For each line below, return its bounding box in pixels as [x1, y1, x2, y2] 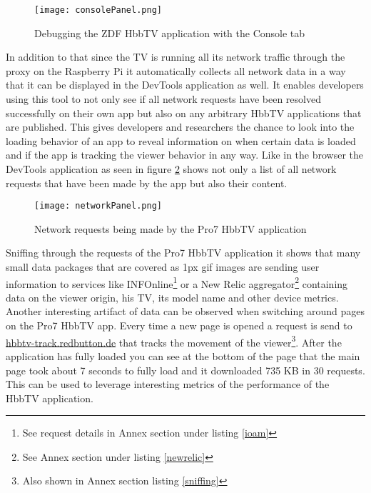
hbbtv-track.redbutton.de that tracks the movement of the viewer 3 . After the [6, 332, 342, 349]
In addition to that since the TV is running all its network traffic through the [6, 49, 345, 64]
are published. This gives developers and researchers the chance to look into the [6, 119, 355, 134]
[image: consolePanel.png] [34, 5, 162, 15]
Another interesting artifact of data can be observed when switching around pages [6, 304, 365, 319]
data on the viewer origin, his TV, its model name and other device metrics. [6, 289, 339, 304]
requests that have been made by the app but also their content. [6, 175, 288, 190]
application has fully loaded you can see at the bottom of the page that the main [6, 348, 360, 363]
